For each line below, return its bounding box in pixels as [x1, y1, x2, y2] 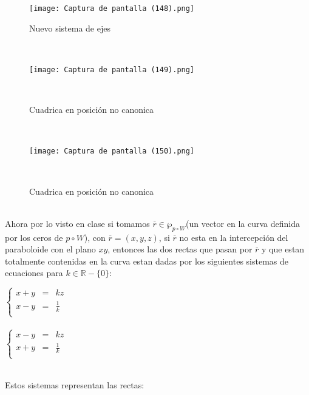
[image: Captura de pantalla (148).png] [29, 4, 195, 13]
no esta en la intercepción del [179, 231, 288, 243]
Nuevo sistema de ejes [29, 21, 110, 34]
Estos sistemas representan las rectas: [5, 378, 144, 391]
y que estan [262, 243, 305, 255]
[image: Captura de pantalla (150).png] [29, 147, 195, 156]
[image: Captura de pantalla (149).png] [29, 65, 195, 74]
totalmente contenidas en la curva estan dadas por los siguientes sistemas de [5, 254, 288, 267]
